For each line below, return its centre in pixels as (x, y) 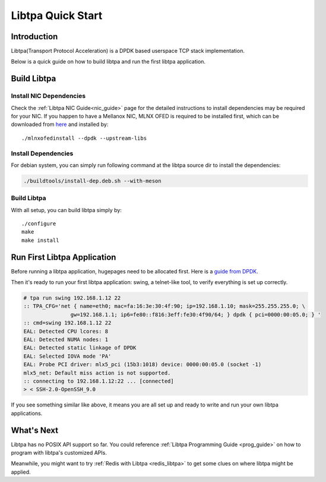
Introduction (34, 37)
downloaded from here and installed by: (60, 124)
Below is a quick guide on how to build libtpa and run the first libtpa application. (108, 62)
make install (40, 240)
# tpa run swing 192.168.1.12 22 (72, 298)
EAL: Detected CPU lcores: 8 (66, 331)
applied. (21, 472)
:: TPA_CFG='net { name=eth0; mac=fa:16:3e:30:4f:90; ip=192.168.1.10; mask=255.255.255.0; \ (164, 306)
